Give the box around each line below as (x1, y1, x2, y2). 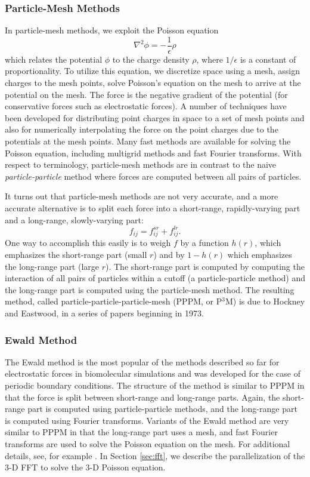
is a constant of (240, 53, 296, 65)
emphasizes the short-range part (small (5, 248, 147, 261)
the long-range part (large (5, 260, 100, 272)
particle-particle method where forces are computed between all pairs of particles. (5, 170, 302, 182)
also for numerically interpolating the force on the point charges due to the (5, 123, 278, 136)
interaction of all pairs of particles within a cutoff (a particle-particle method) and (5, 272, 305, 284)
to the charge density (112, 53, 190, 65)
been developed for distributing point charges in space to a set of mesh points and (5, 111, 305, 124)
